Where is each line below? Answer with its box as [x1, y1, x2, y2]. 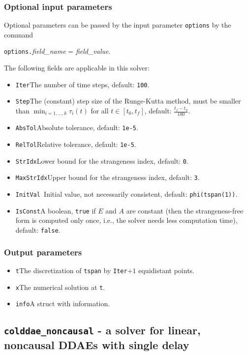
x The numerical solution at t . [15, 282, 105, 292]
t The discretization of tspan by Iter [15, 265, 127, 275]
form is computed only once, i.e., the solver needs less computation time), [15, 215, 238, 225]
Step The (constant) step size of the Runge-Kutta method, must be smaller [15, 96, 241, 106]
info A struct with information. [15, 298, 110, 309]
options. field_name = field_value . [4, 46, 111, 56]
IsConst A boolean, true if [15, 205, 96, 215]
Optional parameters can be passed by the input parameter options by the [4, 20, 231, 30]
